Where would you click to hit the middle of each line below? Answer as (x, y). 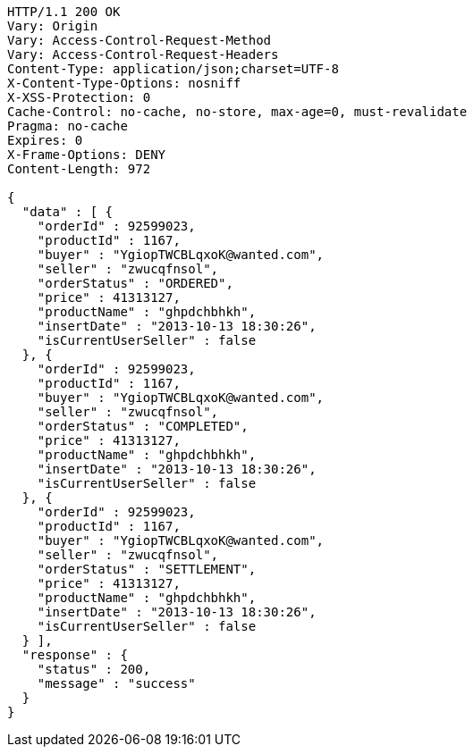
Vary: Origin (53, 26)
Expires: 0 (45, 140)
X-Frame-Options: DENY (87, 155)
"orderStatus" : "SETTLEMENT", (147, 569)
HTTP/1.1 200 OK (64, 12)
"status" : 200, (94, 669)
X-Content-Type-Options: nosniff (124, 83)
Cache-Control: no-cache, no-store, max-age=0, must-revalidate (237, 112)
